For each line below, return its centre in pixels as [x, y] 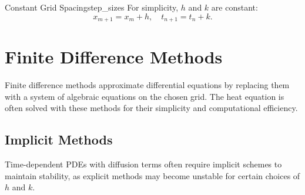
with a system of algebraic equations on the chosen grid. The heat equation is [145, 96]
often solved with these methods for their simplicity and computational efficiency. [151, 108]
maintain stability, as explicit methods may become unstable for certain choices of [152, 175]
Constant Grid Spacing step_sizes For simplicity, [92, 7]
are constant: [234, 7]
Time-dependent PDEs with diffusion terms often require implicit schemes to [143, 164]
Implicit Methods [59, 139]
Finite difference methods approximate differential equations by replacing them [147, 85]
